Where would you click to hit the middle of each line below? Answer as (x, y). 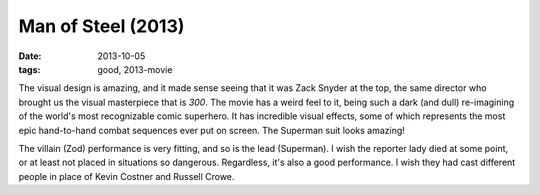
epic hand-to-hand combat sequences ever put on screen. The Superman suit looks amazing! (211, 130)
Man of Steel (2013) (101, 26)
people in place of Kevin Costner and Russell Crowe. (126, 176)
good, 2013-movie (135, 69)
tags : (29, 69)
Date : (30, 56)
